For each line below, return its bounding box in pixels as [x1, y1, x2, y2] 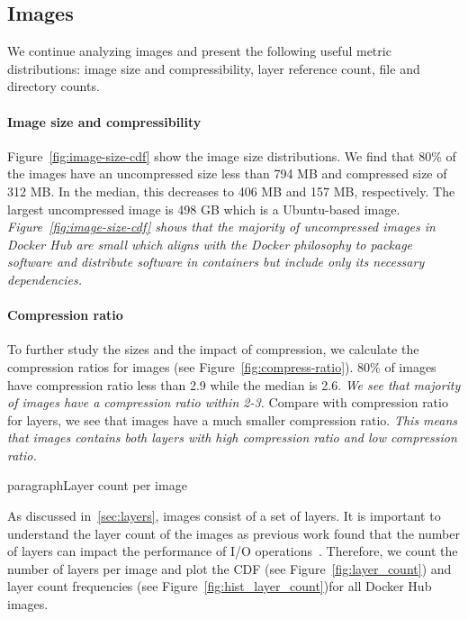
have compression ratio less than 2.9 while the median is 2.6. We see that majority [7, 375, 461, 394]
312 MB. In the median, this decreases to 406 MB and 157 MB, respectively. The [7, 181, 455, 200]
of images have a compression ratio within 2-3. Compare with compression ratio [7, 393, 448, 412]
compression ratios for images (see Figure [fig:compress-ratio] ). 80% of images [7, 357, 436, 376]
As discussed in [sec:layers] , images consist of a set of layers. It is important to [7, 506, 441, 525]
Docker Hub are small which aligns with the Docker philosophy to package [7, 234, 413, 253]
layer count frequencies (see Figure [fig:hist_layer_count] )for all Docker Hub [7, 577, 432, 596]
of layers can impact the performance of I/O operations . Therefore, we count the [7, 542, 458, 560]
